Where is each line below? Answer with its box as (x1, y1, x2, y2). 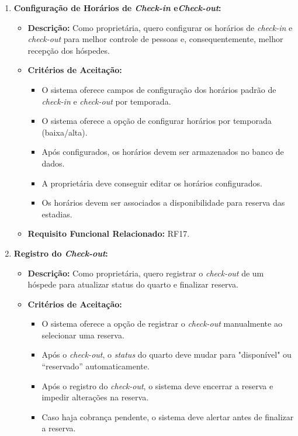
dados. (41, 157, 65, 169)
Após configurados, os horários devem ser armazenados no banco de (41, 146, 284, 158)
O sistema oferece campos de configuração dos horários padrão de (41, 83, 276, 95)
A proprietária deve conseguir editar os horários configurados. (41, 177, 262, 189)
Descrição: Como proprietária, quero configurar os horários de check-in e (27, 21, 293, 33)
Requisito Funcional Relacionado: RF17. (27, 227, 190, 240)
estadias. (41, 207, 72, 220)
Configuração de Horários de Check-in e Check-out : (13, 2, 221, 13)
